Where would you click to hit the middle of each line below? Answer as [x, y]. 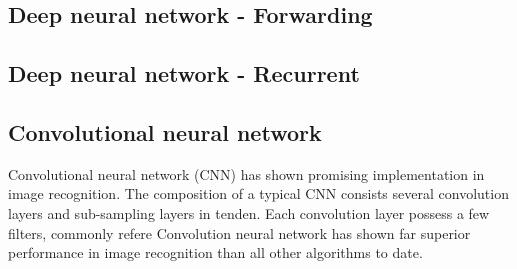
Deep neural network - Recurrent [184, 73]
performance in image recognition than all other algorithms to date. [215, 252]
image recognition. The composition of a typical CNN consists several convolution [258, 193]
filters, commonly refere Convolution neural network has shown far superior [239, 232]
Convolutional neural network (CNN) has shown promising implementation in [246, 173]
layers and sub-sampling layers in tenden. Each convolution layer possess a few [249, 212]
